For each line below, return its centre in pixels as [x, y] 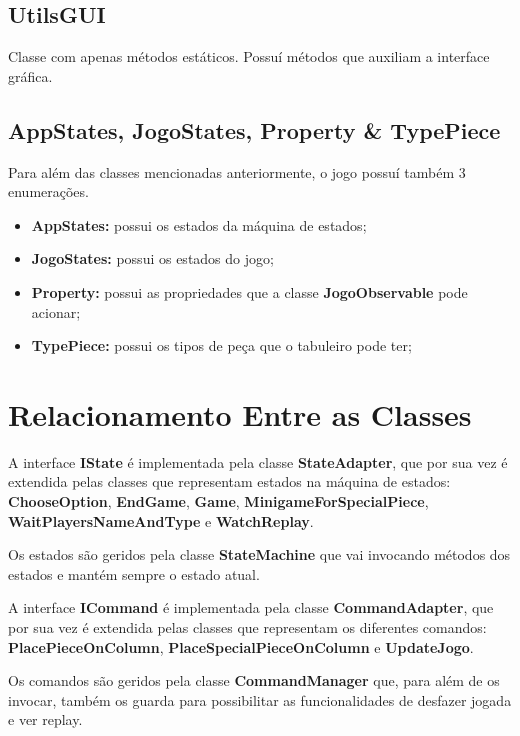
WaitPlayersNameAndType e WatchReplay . [161, 520]
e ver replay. [45, 719]
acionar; [56, 311]
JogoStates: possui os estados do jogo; [152, 258]
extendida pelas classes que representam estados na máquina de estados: [229, 481]
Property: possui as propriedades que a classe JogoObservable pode [249, 291]
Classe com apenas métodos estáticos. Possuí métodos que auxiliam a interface [249, 56]
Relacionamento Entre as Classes [240, 413]
